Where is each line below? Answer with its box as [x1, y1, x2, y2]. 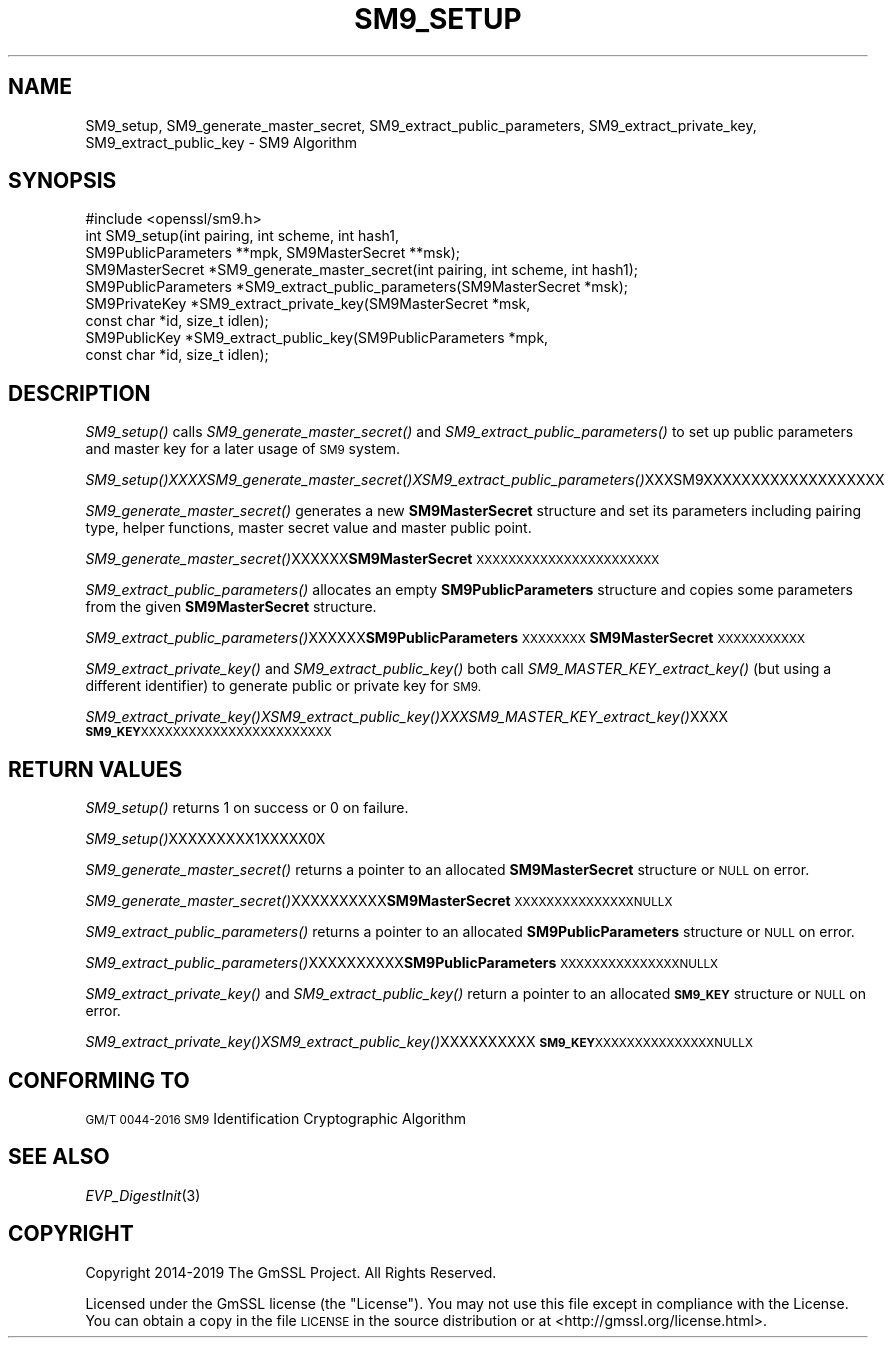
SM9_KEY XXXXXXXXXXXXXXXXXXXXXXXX [85, 725, 332, 740]
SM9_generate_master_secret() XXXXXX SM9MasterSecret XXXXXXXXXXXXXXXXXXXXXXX [85, 550, 660, 568]
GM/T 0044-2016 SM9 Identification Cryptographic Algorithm [85, 1109, 466, 1127]
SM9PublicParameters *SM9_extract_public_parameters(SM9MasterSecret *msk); [85, 278, 629, 296]
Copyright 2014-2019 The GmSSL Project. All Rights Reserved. [85, 1263, 497, 1281]
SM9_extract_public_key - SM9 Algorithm [85, 133, 358, 151]
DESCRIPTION [8, 380, 151, 406]
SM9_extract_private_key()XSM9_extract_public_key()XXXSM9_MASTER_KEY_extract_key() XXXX [85, 708, 729, 726]
